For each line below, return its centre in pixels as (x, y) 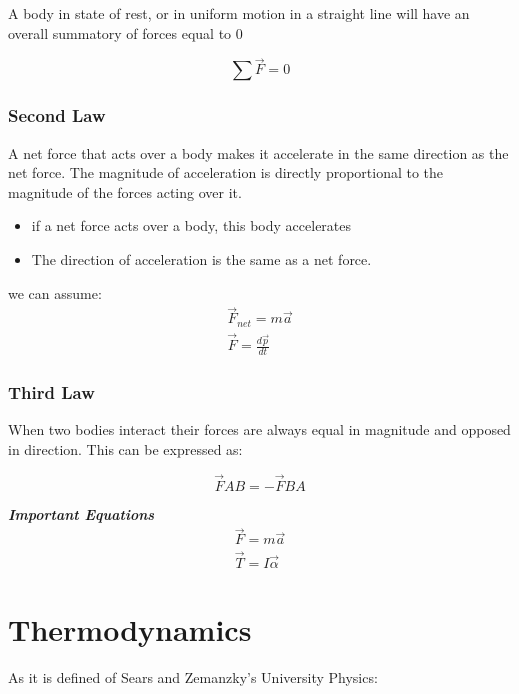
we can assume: (55, 292)
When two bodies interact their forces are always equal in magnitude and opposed (259, 429)
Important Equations (81, 513)
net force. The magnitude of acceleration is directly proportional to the (226, 172)
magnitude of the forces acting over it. (125, 191)
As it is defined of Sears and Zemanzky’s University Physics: (193, 676)
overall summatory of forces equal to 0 (125, 32)
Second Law (57, 115)
